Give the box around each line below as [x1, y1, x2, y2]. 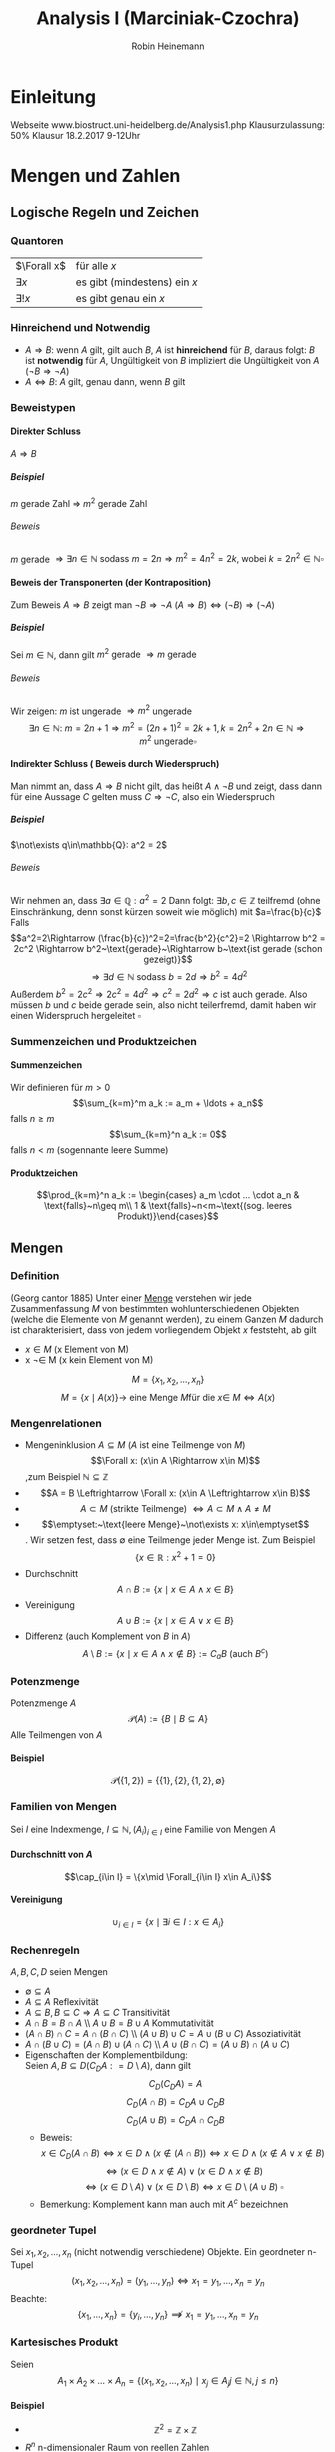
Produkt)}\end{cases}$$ [117, 1210, 219, 1222]
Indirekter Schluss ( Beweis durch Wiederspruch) [10, 758, 220, 770]
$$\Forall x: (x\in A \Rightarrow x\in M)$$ [90, 1454, 261, 1466]
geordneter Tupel [10, 2223, 97, 2237]
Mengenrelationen [10, 1416, 102, 1430]
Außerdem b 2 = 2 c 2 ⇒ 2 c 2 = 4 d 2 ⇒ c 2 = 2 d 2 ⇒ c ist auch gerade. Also [10, 987, 308, 1000]
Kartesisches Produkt [10, 2335, 119, 2349]
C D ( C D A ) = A [148, 2077, 203, 2092]
